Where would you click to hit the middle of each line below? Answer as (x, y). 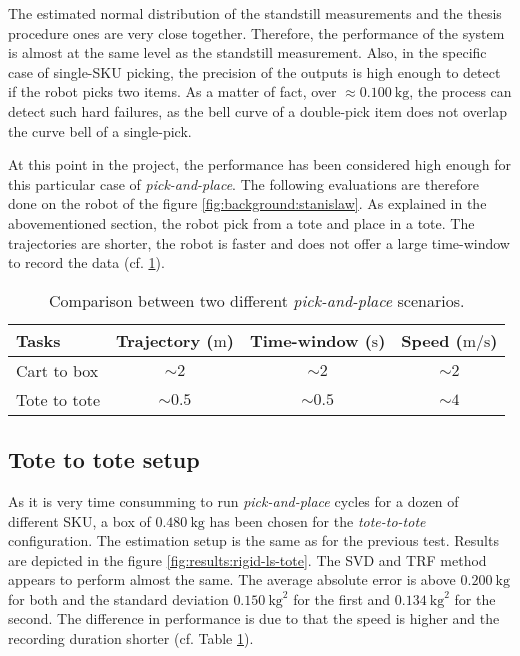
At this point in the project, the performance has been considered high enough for (259, 164)
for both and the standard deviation (118, 598)
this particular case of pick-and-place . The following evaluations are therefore (243, 183)
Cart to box (57, 370)
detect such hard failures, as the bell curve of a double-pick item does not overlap (257, 110)
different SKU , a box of (79, 520)
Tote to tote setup (104, 459)
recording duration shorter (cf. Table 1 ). (131, 638)
